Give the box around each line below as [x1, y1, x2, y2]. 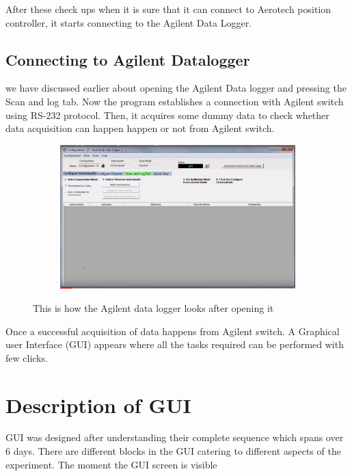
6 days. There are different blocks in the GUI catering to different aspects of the [5, 444, 341, 458]
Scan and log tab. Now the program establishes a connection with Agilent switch [5, 94, 344, 108]
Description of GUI [5, 391, 191, 419]
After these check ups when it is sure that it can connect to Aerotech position [5, 2, 331, 16]
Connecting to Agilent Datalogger [5, 49, 250, 70]
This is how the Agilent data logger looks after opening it [33, 300, 274, 315]
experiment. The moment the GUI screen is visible [5, 457, 217, 471]
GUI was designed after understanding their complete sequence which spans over [5, 430, 344, 445]
